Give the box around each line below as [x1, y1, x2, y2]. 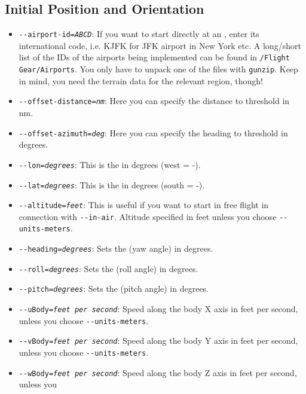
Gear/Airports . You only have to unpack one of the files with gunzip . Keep [19, 63, 298, 75]
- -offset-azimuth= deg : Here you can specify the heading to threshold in [19, 126, 288, 139]
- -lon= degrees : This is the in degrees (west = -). [19, 158, 201, 170]
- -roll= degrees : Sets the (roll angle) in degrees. [19, 262, 198, 274]
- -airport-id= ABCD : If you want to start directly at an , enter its [19, 28, 259, 40]
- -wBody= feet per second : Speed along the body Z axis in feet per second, [19, 366, 297, 378]
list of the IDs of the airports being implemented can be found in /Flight [19, 51, 290, 63]
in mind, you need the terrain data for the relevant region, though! [19, 74, 263, 87]
